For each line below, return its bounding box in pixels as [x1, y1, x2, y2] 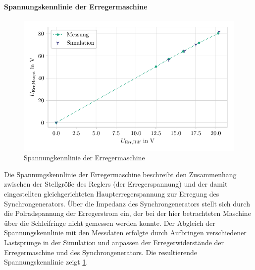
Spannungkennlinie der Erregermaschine [24, 152, 145, 163]
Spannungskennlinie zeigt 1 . [4, 257, 88, 267]
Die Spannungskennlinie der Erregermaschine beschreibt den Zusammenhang [4, 169, 237, 179]
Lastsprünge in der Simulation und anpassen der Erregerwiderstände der [4, 237, 224, 247]
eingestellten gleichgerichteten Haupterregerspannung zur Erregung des [4, 188, 219, 199]
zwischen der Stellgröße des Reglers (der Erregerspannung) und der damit [4, 179, 228, 189]
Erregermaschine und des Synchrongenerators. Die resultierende [4, 247, 197, 257]
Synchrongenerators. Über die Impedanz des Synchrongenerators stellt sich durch [4, 198, 250, 208]
